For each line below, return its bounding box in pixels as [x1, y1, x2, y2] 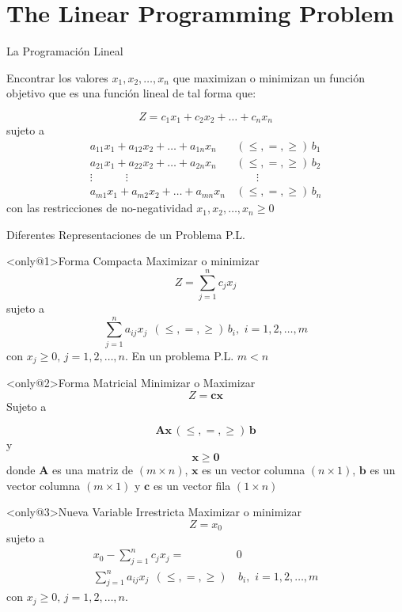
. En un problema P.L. [125, 347, 234, 363]
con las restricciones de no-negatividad [6, 200, 193, 216]
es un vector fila [153, 477, 231, 493]
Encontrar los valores [6, 69, 108, 86]
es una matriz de [52, 461, 134, 477]
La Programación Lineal [6, 43, 123, 59]
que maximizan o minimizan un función [173, 69, 365, 86]
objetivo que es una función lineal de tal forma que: [6, 85, 256, 101]
